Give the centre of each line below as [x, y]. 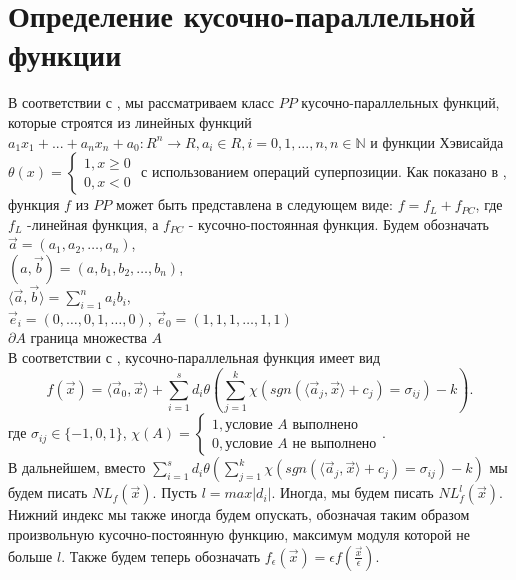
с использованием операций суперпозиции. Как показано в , [324, 171]
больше [30, 555]
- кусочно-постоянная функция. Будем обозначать [338, 223]
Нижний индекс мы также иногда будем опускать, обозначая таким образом [239, 514]
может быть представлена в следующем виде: [254, 204]
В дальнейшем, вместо [77, 467]
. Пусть [174, 492]
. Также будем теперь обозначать [161, 555]
